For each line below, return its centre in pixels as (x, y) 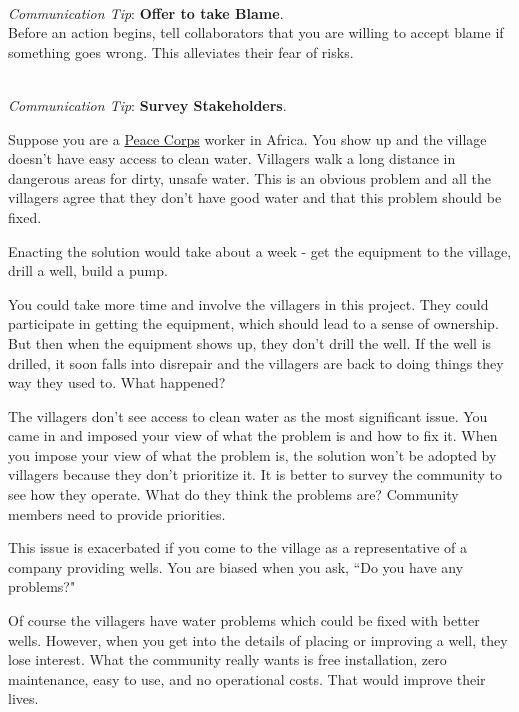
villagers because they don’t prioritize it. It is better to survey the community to (255, 474)
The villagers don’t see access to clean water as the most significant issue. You (248, 415)
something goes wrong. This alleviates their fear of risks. (181, 51)
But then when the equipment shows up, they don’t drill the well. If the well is (250, 342)
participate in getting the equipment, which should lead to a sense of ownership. (253, 323)
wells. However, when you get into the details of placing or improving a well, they (258, 639)
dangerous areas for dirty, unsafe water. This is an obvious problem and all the (249, 177)
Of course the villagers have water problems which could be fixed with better (244, 620)
